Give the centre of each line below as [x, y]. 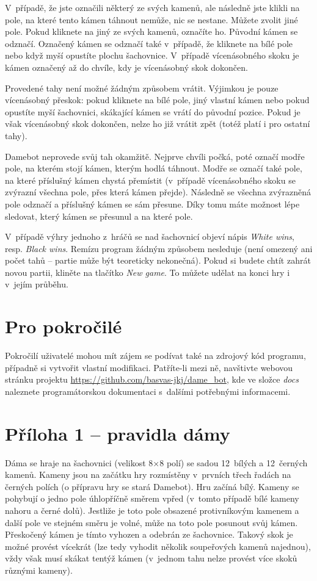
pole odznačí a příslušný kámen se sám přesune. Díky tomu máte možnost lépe [152, 204]
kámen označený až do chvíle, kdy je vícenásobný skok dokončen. [126, 67]
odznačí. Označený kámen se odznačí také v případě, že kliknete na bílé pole [149, 43]
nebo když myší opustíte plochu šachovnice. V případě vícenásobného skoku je [152, 55]
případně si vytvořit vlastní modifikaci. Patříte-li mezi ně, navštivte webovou [149, 367]
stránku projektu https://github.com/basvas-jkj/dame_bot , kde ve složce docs [152, 379]
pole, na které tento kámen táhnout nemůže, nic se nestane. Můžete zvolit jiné [151, 19]
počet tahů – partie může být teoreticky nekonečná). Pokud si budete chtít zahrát [158, 260]
